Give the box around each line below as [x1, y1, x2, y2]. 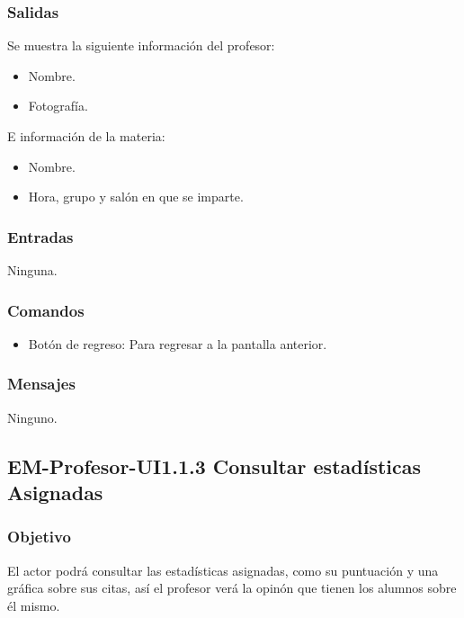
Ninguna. [7, 261, 58, 279]
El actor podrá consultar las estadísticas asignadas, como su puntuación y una [7, 560, 439, 579]
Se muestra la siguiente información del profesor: [7, 36, 275, 55]
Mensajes [7, 372, 76, 395]
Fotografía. [28, 96, 88, 115]
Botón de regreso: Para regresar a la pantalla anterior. [28, 334, 327, 353]
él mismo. [7, 596, 60, 614]
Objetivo [7, 525, 71, 548]
